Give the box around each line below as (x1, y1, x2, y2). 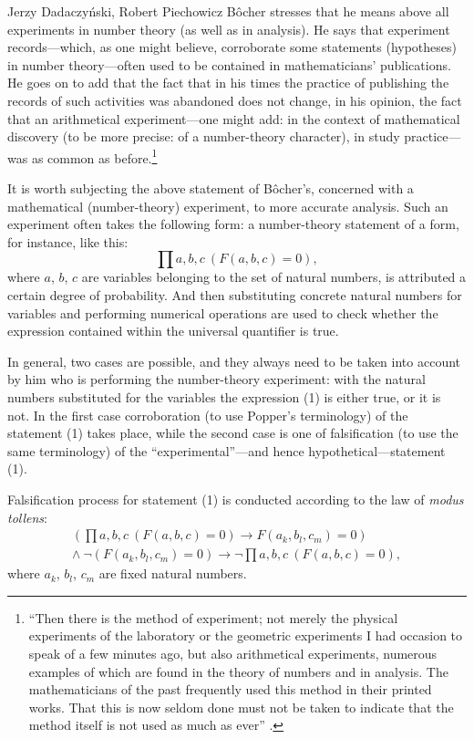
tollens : (7, 507, 47, 526)
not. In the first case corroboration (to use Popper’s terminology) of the (7, 405, 408, 424)
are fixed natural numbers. (98, 564, 247, 583)
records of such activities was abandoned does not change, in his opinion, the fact (7, 90, 462, 109)
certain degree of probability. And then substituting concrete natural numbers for (7, 285, 462, 304)
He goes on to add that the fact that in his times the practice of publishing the (7, 73, 449, 92)
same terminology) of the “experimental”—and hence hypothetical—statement (7, 441, 446, 460)
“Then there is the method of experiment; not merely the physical (28, 608, 398, 627)
